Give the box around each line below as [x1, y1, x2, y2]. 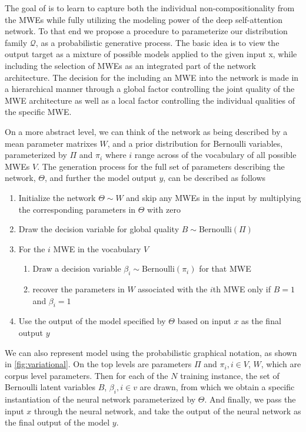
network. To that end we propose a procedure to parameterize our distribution [5, 25, 288, 37]
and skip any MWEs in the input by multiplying [126, 191, 301, 203]
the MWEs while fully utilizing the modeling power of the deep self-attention [5, 13, 283, 25]
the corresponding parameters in [18, 203, 136, 215]
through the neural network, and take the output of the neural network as [34, 404, 301, 417]
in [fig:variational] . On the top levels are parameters [5, 358, 192, 370]
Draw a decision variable [32, 262, 121, 275]
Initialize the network [18, 191, 96, 203]
